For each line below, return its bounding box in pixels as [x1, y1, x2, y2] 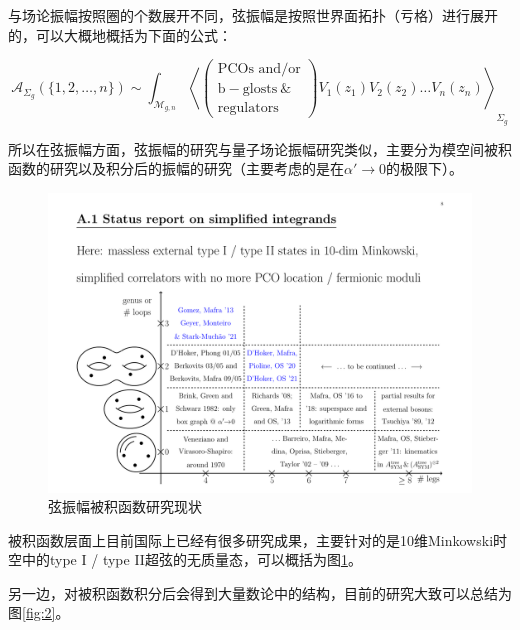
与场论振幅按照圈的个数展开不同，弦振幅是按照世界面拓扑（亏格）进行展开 [8, 5, 498, 25]
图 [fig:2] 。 [8, 602, 70, 623]
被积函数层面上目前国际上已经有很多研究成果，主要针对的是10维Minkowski [8, 529, 494, 550]
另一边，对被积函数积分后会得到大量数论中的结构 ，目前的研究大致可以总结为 [8, 582, 512, 603]
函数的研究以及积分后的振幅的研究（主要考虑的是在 [8, 158, 344, 179]
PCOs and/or [217, 62, 301, 77]
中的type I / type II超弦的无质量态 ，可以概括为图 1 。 [21, 549, 362, 570]
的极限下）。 [386, 158, 464, 179]
